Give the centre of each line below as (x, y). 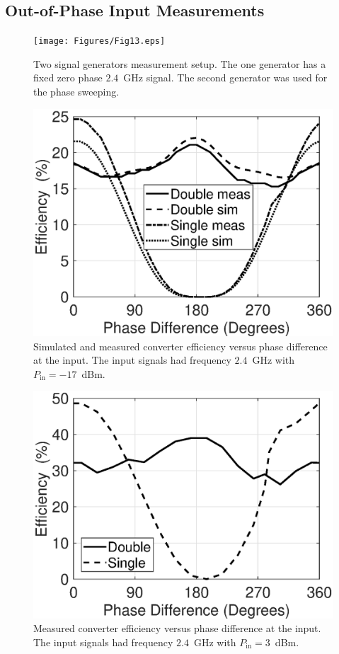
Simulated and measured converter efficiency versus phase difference (180, 346)
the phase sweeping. (76, 92)
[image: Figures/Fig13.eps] (99, 41)
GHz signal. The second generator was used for (225, 78)
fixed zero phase (68, 78)
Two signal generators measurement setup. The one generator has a (180, 63)
